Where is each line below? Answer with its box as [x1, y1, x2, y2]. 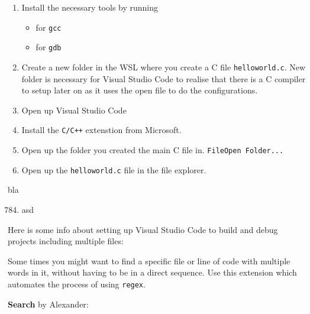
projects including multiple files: [8, 235, 124, 247]
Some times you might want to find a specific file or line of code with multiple [8, 254, 290, 267]
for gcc [35, 21, 62, 33]
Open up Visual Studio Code [21, 103, 127, 116]
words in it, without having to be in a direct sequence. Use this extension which [8, 266, 297, 279]
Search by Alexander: [8, 297, 89, 310]
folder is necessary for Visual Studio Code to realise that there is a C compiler [21, 72, 306, 85]
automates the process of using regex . [8, 277, 146, 290]
